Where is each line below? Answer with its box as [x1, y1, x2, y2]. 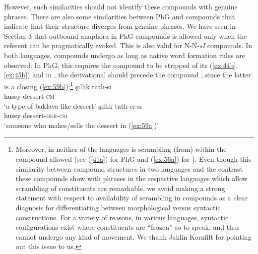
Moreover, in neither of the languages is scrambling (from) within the [15, 144, 227, 154]
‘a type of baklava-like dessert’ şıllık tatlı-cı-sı [4, 100, 142, 111]
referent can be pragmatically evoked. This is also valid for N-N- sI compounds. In [4, 40, 253, 51]
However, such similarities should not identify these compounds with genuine [4, 1, 238, 11]
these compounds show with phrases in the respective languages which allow [15, 173, 248, 184]
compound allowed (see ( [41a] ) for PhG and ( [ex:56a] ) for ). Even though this [15, 153, 252, 164]
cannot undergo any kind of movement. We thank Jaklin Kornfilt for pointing [15, 231, 252, 242]
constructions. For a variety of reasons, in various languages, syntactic [15, 212, 229, 222]
